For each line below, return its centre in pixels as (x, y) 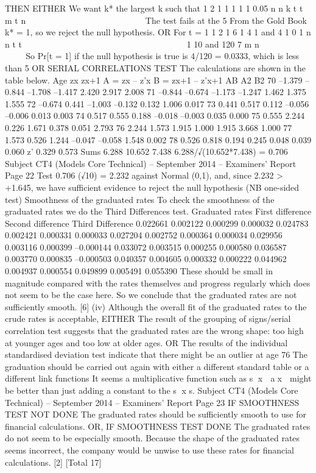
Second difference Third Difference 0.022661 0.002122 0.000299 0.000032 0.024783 (157, 223)
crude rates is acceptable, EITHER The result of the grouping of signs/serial (148, 318)
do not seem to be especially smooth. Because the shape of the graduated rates (153, 438)
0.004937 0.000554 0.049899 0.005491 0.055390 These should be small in (139, 271)
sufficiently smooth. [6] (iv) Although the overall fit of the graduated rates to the (156, 306)
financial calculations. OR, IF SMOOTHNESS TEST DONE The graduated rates (158, 426)
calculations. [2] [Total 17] (53, 462)
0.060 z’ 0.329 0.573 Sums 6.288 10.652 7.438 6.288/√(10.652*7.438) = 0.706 (146, 151)
